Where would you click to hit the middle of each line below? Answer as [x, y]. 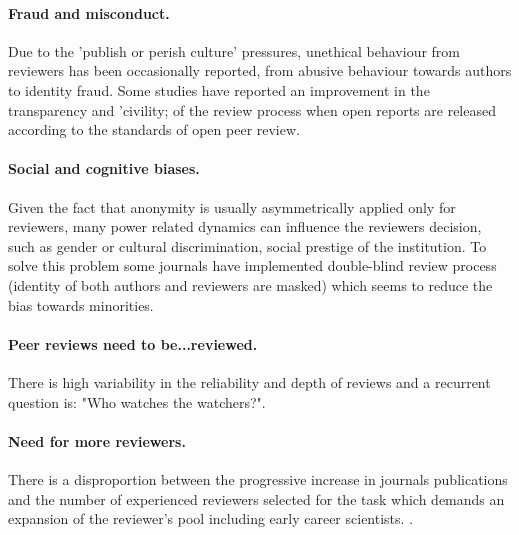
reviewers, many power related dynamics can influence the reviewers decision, [245, 226]
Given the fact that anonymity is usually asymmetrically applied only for [232, 206]
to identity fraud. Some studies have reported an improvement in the [219, 89]
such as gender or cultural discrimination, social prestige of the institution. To [247, 245]
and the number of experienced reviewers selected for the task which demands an [256, 498]
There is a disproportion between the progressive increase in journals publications [258, 478]
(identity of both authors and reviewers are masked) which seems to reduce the [250, 284]
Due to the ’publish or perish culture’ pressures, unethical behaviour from [234, 50]
